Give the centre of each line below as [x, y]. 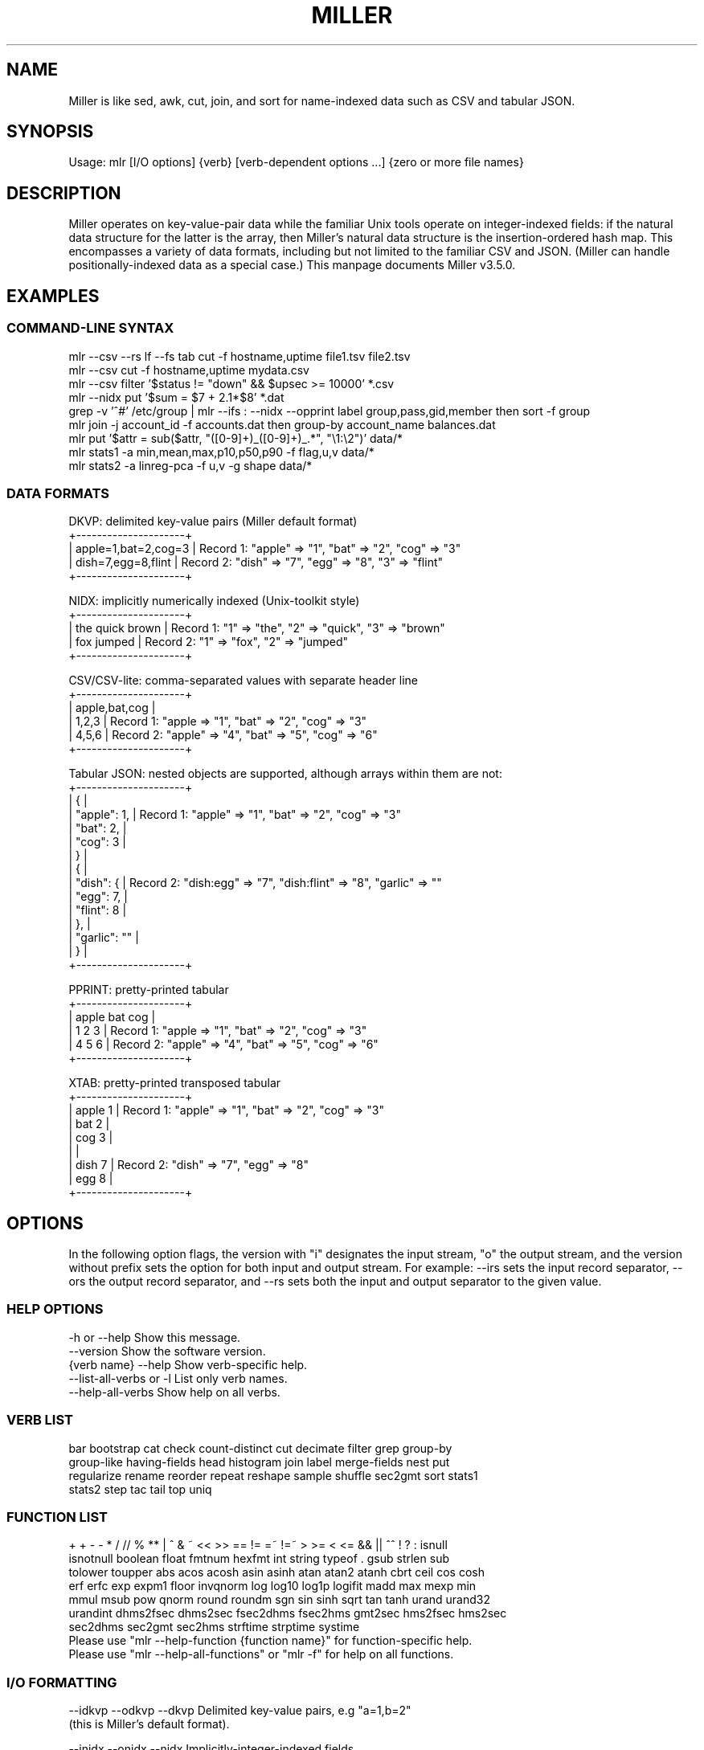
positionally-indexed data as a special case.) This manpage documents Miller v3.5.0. [292, 265]
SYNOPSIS [50, 132]
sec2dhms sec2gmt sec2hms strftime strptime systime [214, 1627]
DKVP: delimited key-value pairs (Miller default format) [213, 521]
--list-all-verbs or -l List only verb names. [178, 1378]
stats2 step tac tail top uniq [140, 1489]
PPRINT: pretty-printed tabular [149, 990]
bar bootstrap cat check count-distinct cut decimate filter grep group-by [260, 1448]
